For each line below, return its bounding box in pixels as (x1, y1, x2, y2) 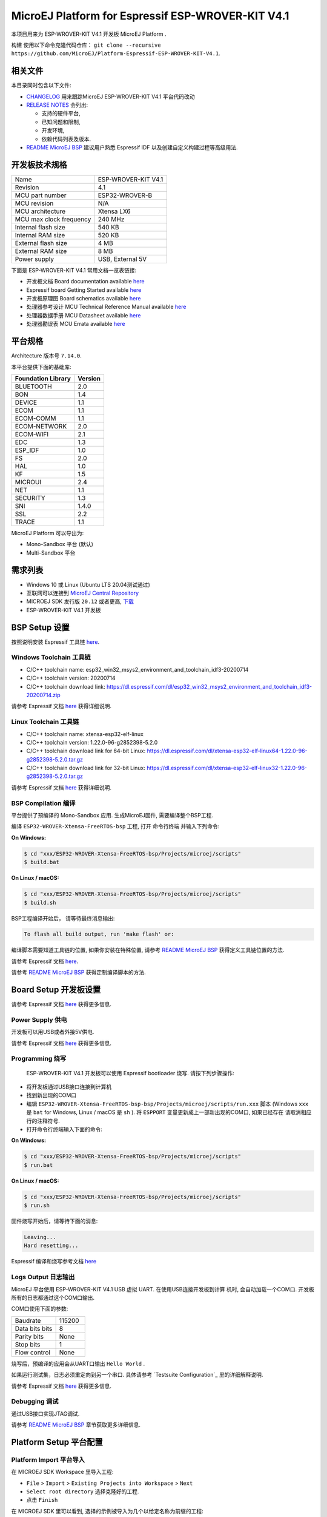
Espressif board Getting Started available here (26, 286, 142, 294)
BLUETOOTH (15, 382, 52, 391)
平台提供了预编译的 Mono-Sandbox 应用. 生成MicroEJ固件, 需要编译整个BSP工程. (11, 812, 213, 819)
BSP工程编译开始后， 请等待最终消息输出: (11, 914, 115, 922)
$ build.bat (24, 859, 60, 866)
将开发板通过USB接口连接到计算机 (26, 1083, 112, 1090)
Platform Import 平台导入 (11, 1455, 85, 1464)
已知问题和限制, (41, 118, 81, 126)
